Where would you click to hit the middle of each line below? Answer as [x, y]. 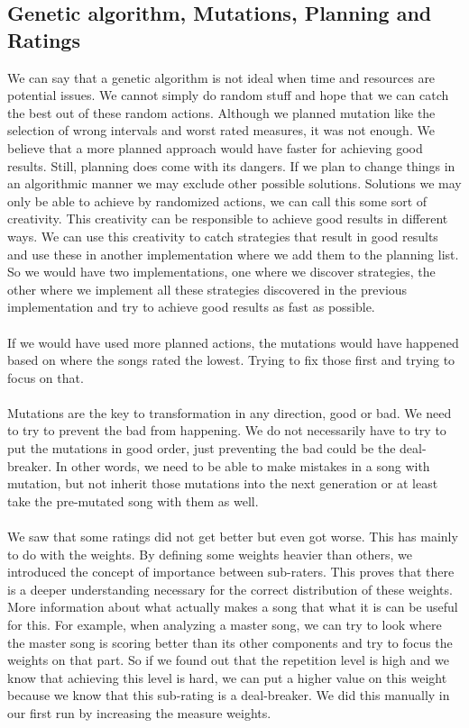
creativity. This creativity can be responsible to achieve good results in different [228, 218]
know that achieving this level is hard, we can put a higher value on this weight [227, 677]
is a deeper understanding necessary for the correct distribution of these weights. [230, 589]
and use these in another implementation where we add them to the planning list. [233, 254]
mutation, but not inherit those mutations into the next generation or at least [223, 483]
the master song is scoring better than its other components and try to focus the [230, 642]
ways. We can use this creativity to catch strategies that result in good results [223, 236]
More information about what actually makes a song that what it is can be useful [233, 607]
